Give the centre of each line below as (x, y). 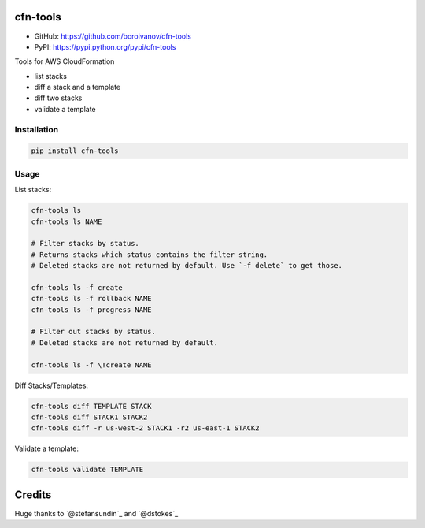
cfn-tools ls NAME (67, 221)
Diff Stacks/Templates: (52, 385)
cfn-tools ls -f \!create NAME (92, 365)
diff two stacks (58, 98)
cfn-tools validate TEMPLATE (87, 470)
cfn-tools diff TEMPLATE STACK (92, 406)
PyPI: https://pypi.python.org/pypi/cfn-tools (105, 46)
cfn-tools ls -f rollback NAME (92, 299)
